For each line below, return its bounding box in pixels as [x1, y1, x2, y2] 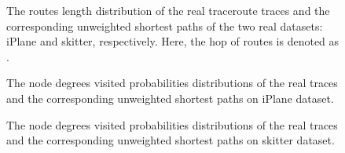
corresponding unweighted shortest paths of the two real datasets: [6, 17, 323, 34]
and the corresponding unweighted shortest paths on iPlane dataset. [6, 89, 334, 106]
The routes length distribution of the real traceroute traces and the [6, 2, 330, 18]
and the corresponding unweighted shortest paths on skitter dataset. [6, 132, 335, 148]
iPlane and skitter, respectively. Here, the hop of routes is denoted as [6, 33, 339, 49]
